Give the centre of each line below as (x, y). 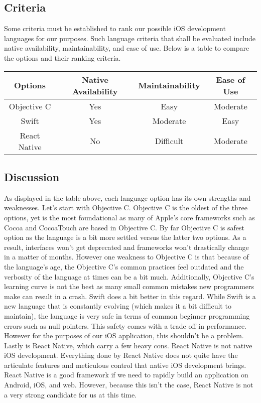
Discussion (32, 176)
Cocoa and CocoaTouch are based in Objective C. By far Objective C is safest (124, 227)
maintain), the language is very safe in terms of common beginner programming (127, 315)
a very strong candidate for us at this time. (71, 394)
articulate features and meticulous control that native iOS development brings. (125, 365)
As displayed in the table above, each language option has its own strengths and (127, 197)
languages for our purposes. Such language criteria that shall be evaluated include (130, 38)
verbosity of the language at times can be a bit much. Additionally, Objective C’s (129, 276)
